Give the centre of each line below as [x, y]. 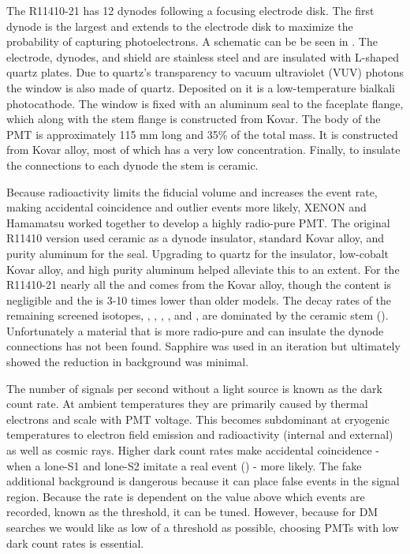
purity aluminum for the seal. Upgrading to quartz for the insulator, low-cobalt [198, 253]
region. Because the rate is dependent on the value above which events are [186, 496]
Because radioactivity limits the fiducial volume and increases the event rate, [192, 191]
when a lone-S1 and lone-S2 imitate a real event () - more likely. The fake [184, 465]
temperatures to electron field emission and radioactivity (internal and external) [200, 434]
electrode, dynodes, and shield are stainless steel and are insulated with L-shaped [203, 56]
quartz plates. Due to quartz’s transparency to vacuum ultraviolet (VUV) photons [205, 72]
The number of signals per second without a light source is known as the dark [194, 388]
